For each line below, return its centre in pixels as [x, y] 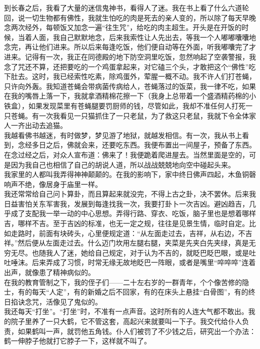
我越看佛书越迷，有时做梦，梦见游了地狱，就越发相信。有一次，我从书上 [123, 135]
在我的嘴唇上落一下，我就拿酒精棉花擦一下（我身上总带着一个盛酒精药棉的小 [130, 96]
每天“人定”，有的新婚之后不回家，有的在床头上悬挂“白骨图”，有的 [140, 292]
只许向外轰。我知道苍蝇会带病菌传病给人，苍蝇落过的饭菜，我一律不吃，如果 [130, 86]
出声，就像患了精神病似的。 [49, 272]
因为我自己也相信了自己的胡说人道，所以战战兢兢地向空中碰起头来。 [123, 164]
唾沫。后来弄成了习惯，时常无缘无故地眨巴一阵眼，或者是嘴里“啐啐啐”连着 [133, 262]
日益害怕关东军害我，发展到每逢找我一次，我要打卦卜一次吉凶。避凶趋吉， [126, 203]
